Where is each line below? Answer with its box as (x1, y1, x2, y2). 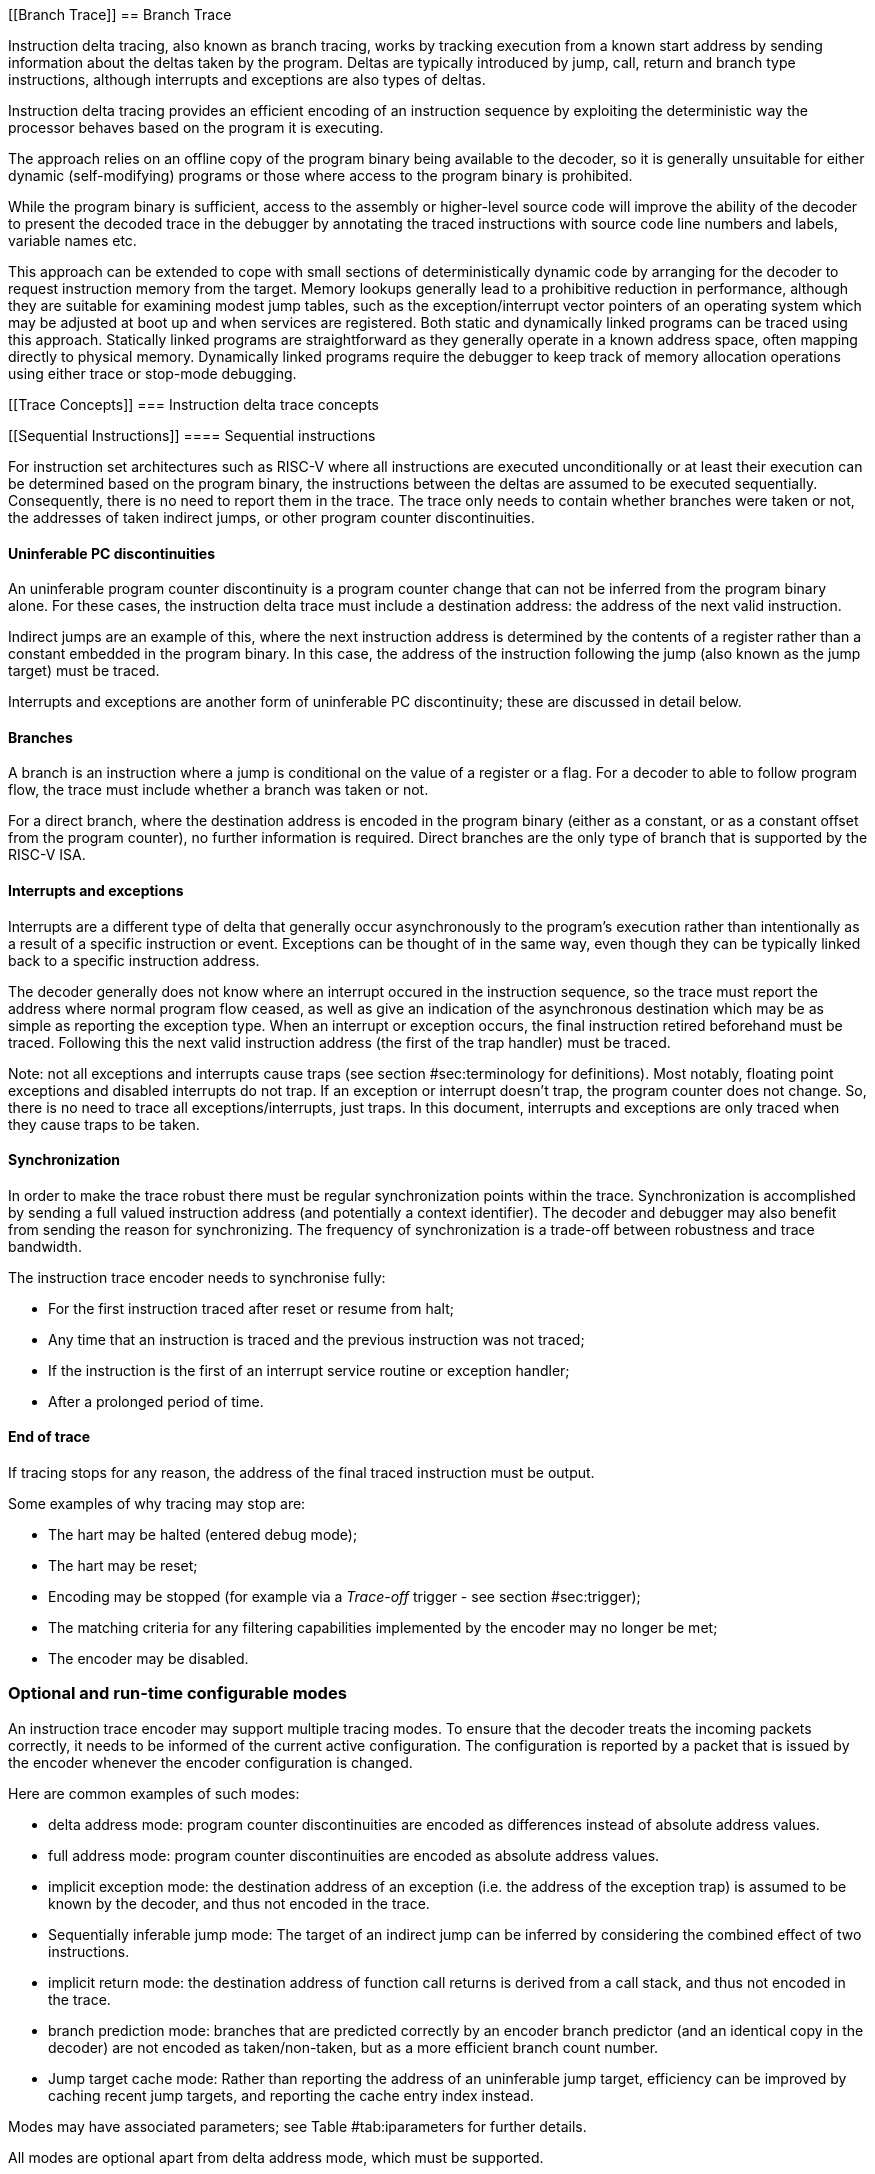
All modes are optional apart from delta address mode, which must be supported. (8, 2148, 544, 2166)
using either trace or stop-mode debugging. (8, 365, 297, 382)
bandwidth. (8, 1237, 82, 1255)
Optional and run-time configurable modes (8, 1683, 347, 1704)
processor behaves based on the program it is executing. (8, 119, 384, 136)
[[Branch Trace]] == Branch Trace (8, 6, 232, 23)
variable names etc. (8, 232, 137, 249)
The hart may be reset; (48, 1557, 198, 1575)
